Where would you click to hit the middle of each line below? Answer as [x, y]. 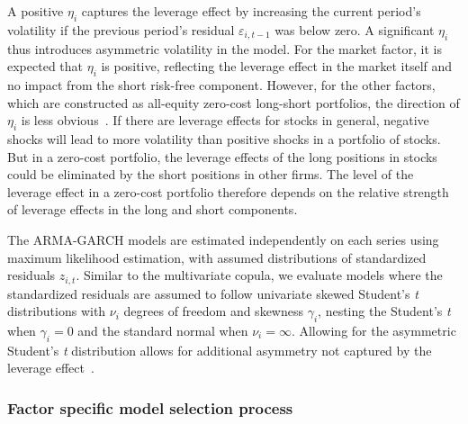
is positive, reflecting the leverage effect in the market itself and [277, 66]
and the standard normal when [163, 330]
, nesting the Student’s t [384, 311]
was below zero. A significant [355, 29]
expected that [45, 66]
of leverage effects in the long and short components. [153, 209]
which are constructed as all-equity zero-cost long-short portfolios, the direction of [234, 102]
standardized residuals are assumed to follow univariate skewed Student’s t [213, 293]
